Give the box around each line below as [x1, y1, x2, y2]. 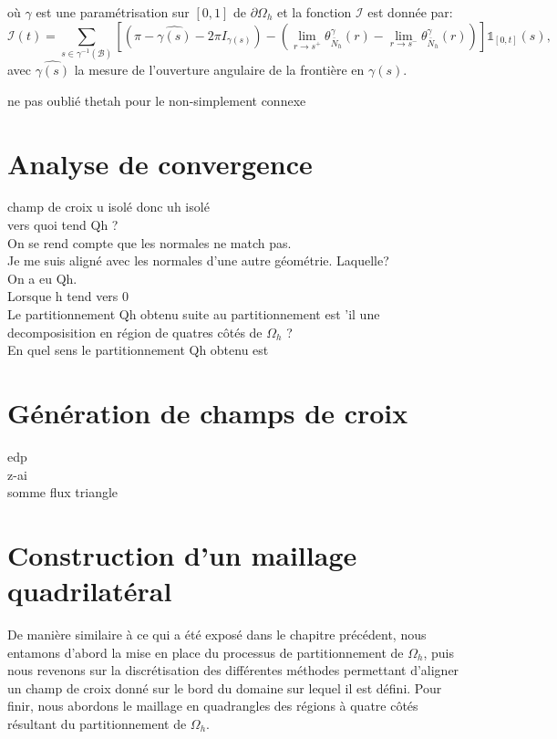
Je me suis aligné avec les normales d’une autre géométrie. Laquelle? [7, 251, 389, 270]
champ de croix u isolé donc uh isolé [7, 197, 210, 216]
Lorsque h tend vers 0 [7, 286, 129, 306]
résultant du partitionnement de [7, 713, 187, 733]
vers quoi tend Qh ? [7, 215, 119, 234]
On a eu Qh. [7, 268, 77, 287]
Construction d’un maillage [7, 536, 357, 573]
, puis [423, 642, 454, 661]
